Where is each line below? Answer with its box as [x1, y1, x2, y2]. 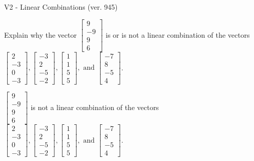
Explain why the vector [4, 29, 77, 40]
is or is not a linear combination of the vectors [106, 29, 250, 40]
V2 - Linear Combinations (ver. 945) [4, 2, 118, 12]
